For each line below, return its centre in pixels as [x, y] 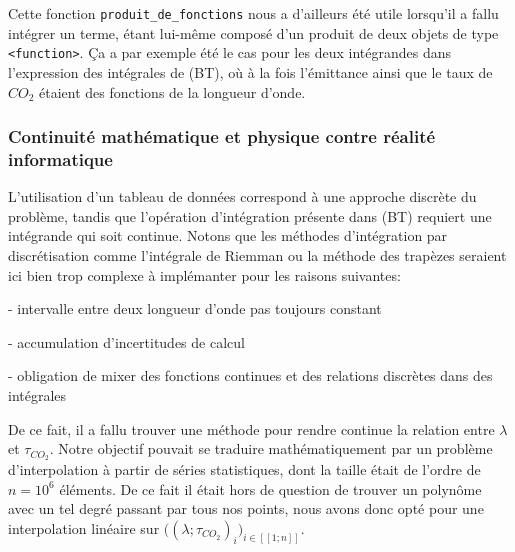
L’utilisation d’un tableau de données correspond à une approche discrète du [242, 196]
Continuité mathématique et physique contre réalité [222, 136]
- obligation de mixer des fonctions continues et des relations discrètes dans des [250, 375]
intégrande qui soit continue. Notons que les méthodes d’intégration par [228, 235]
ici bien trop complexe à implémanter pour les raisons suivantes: [204, 274]
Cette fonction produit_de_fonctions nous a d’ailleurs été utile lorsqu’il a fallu [253, 13]
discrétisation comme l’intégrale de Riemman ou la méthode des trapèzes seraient [257, 255]
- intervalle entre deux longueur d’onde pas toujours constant [195, 308]
